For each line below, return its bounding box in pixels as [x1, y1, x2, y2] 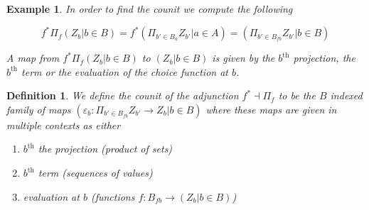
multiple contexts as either [6, 117, 121, 132]
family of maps [6, 101, 71, 116]
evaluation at [23, 189, 80, 204]
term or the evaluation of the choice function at [21, 64, 228, 79]
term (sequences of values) [38, 165, 153, 180]
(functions [90, 189, 135, 204]
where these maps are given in [205, 101, 337, 116]
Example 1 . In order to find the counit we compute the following [6, 1, 293, 16]
